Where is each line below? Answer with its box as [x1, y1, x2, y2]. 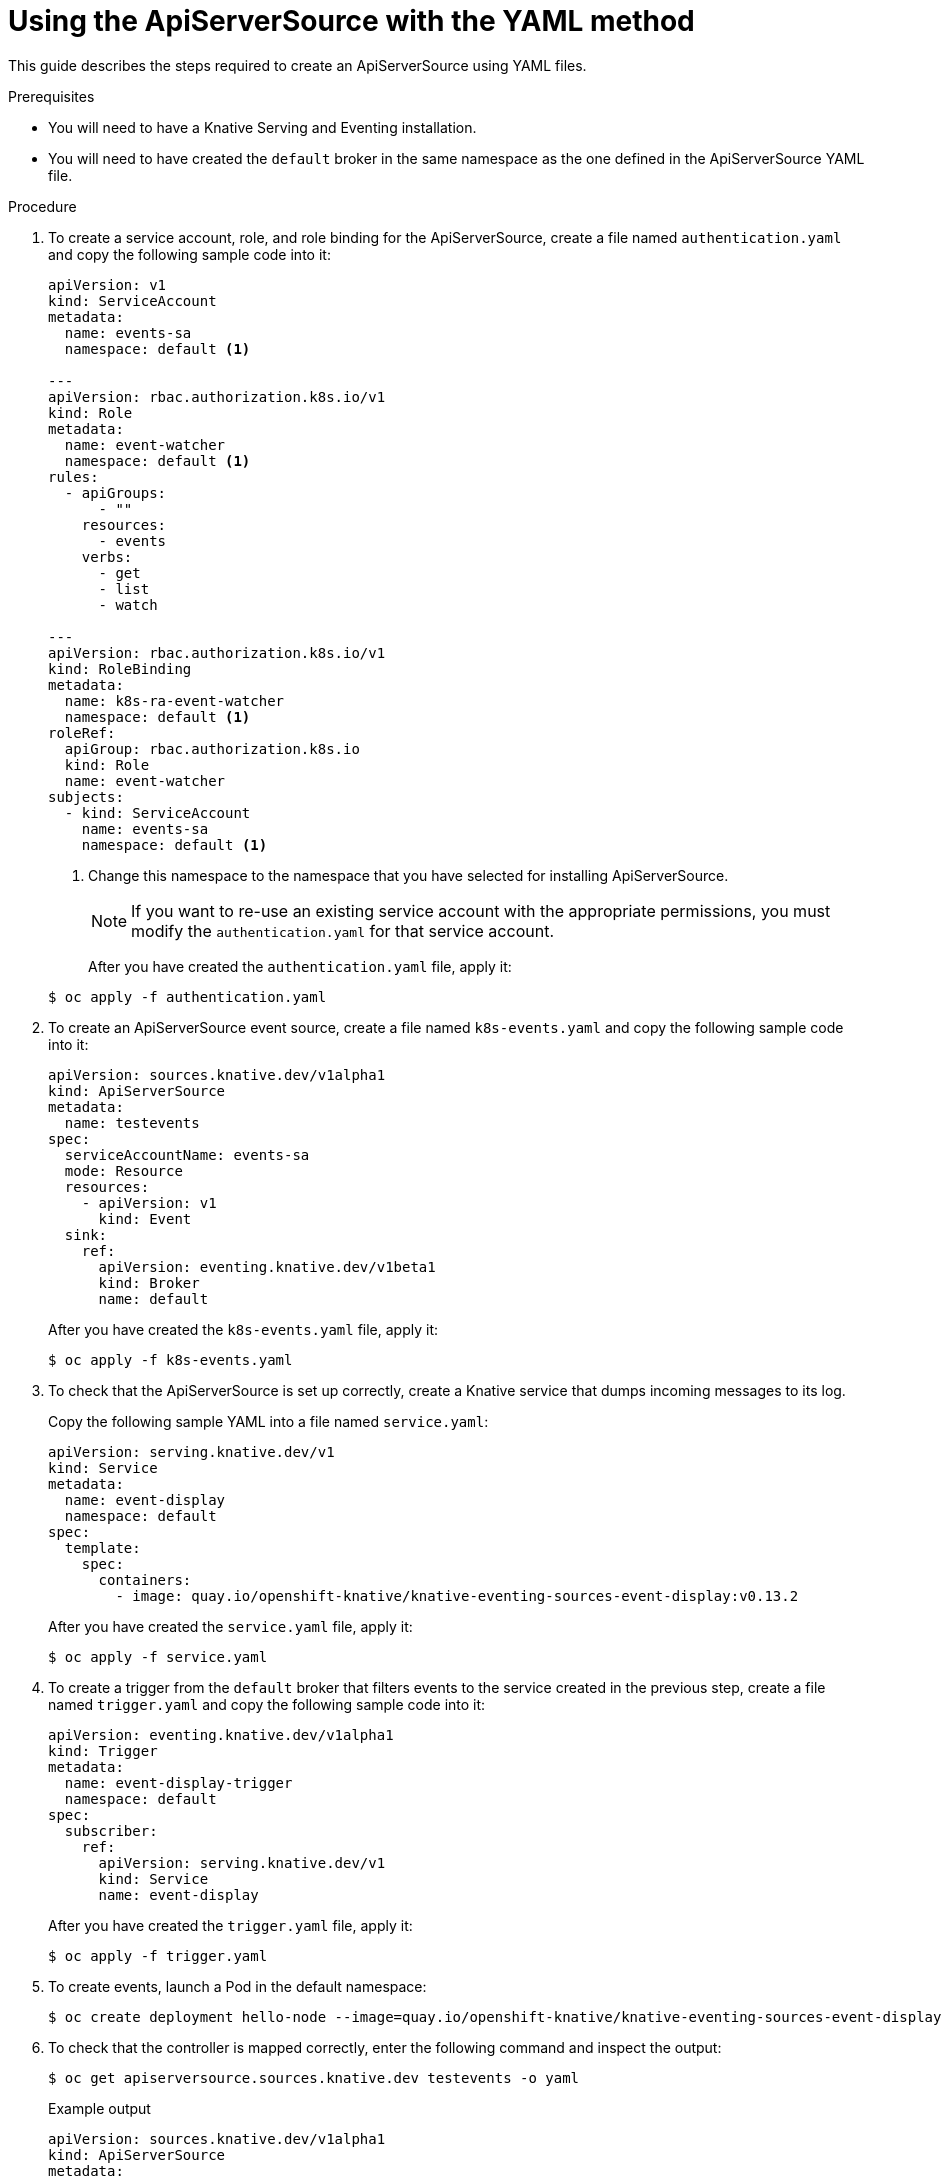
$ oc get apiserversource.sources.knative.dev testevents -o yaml [48, 2069, 580, 2086]
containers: [98, 1571, 192, 1588]
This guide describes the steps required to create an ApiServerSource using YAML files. [8, 56, 587, 74]
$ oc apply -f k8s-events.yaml [48, 1351, 293, 1368]
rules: [48, 468, 99, 485]
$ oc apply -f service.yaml [48, 1648, 268, 1665]
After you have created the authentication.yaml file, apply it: [88, 957, 512, 975]
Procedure [8, 197, 77, 215]
